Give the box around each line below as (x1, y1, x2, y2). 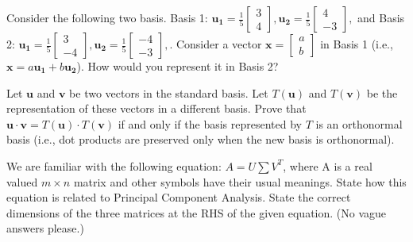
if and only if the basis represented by (118, 115, 302, 132)
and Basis (357, 10, 405, 25)
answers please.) (6, 220, 84, 236)
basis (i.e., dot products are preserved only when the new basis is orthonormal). (6, 131, 395, 148)
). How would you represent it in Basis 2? (76, 58, 279, 74)
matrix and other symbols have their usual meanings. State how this (73, 173, 407, 190)
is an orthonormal (315, 115, 403, 132)
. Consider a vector (169, 36, 262, 52)
